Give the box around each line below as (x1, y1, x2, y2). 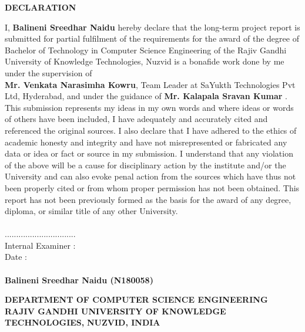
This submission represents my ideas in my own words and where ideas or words (5, 101, 294, 113)
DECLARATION (5, 1, 76, 13)
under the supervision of (5, 66, 92, 79)
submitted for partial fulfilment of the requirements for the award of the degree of (5, 32, 299, 45)
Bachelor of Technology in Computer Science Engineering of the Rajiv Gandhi (5, 43, 287, 56)
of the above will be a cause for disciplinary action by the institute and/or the (5, 158, 286, 171)
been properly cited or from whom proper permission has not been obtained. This (5, 181, 300, 194)
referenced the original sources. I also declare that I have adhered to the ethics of (5, 124, 297, 136)
